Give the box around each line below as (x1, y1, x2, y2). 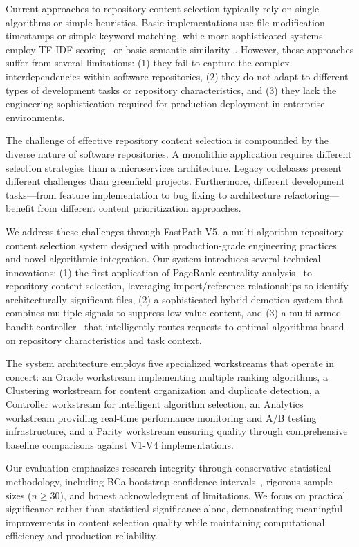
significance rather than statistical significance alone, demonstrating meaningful (6, 501, 343, 516)
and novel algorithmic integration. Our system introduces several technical (6, 251, 321, 266)
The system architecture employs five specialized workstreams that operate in (6, 356, 335, 370)
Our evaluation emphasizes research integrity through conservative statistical (6, 460, 331, 475)
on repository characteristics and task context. (6, 332, 202, 347)
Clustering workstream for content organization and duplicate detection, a (6, 383, 320, 397)
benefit (6, 201, 35, 215)
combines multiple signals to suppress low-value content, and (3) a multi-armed (6, 305, 342, 320)
